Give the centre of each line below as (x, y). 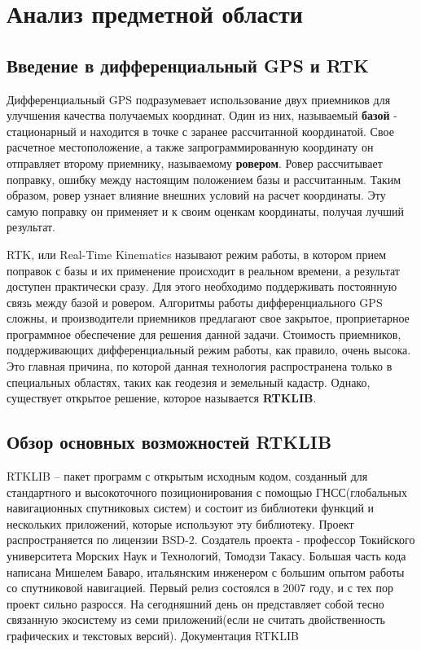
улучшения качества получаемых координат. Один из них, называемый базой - (202, 115)
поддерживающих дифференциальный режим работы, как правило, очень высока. (209, 350)
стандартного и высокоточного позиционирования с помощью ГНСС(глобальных (207, 492)
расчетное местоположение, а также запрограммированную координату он (190, 147)
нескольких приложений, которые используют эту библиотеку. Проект (180, 523)
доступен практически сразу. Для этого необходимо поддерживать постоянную (202, 286)
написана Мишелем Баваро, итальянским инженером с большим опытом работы (206, 571)
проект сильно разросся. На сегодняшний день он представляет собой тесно (195, 603)
